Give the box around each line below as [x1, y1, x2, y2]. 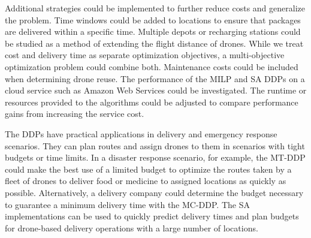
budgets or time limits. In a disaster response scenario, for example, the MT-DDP [5, 151, 306, 164]
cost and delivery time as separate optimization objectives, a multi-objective [5, 49, 285, 61]
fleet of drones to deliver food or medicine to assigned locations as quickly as [5, 174, 286, 187]
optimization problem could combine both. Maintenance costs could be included [5, 60, 298, 73]
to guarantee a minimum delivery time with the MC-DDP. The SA [5, 198, 250, 210]
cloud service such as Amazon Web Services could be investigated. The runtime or [5, 84, 307, 97]
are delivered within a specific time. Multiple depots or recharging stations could [5, 25, 301, 38]
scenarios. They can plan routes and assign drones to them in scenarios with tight [5, 139, 305, 152]
